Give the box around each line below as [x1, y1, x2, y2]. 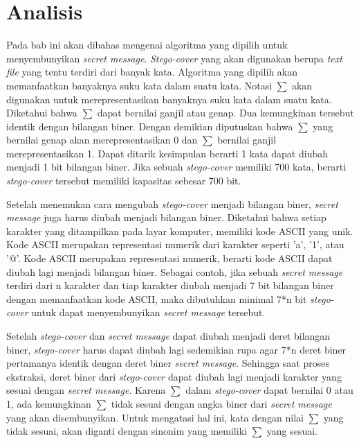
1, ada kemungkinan [6, 396, 91, 410]
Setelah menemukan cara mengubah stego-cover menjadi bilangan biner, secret [6, 196, 338, 211]
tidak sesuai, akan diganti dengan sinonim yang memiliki [6, 424, 247, 438]
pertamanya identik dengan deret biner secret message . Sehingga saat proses [6, 356, 329, 370]
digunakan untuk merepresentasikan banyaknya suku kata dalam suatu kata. [6, 92, 332, 106]
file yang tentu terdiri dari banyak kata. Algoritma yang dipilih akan [6, 64, 298, 79]
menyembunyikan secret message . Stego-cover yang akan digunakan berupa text [6, 51, 342, 65]
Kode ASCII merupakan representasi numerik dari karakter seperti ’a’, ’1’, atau [6, 237, 344, 252]
